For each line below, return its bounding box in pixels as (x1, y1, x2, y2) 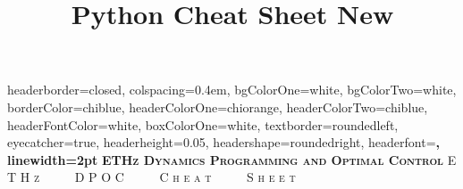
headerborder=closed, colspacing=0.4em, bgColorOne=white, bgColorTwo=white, (7, 80, 457, 99)
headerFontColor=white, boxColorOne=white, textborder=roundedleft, (7, 115, 399, 134)
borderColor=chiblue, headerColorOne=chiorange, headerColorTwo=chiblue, (7, 97, 428, 116)
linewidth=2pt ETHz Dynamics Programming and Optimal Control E (7, 150, 457, 168)
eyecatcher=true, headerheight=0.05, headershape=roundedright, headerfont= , (7, 133, 440, 152)
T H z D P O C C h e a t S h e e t (7, 168, 296, 186)
